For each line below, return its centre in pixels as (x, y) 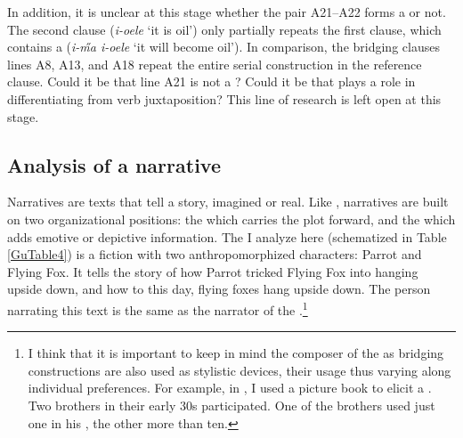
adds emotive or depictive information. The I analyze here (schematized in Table (227, 236)
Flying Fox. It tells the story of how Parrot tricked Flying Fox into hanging (213, 271)
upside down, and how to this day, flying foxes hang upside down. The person (219, 289)
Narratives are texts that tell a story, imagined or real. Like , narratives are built (228, 202)
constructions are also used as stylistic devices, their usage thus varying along (240, 370)
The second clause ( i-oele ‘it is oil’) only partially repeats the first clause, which (224, 29)
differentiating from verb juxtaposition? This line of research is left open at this (224, 98)
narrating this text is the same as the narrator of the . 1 (158, 308)
